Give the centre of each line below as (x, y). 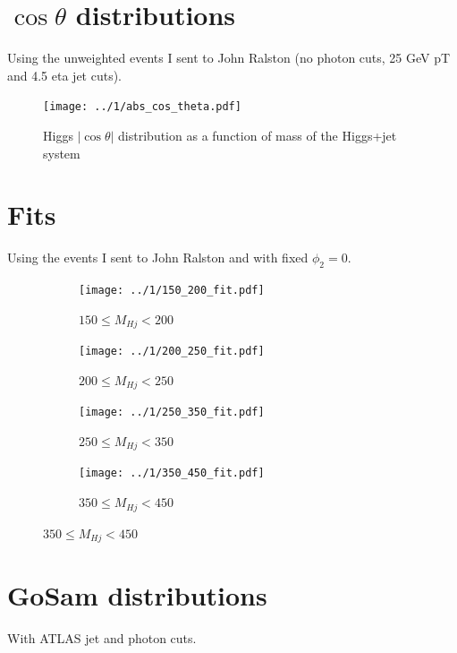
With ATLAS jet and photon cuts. (102, 638)
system (62, 153)
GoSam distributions (137, 595)
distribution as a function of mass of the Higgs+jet (258, 135)
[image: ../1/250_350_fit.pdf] (172, 412)
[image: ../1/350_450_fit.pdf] (172, 473)
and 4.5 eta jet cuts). (65, 75)
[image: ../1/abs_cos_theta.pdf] (142, 107)
